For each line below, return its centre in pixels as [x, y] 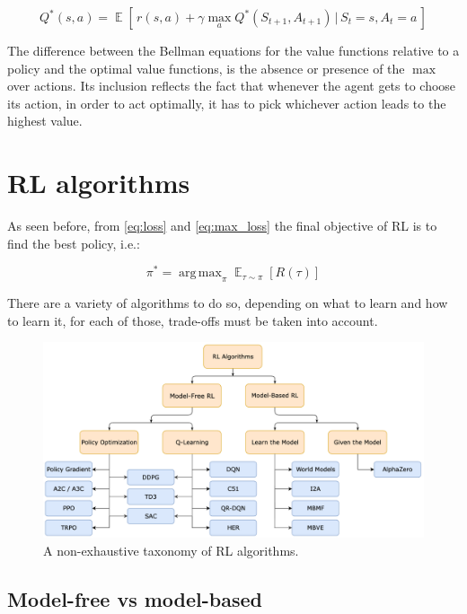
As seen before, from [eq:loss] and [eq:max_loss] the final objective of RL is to [222, 226]
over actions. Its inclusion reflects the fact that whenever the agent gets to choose [232, 86]
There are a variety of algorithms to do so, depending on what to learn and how [228, 303]
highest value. [45, 121]
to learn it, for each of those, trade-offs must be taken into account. [193, 320]
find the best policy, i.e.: [74, 243]
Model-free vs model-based [135, 598]
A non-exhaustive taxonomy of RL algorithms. [171, 550]
